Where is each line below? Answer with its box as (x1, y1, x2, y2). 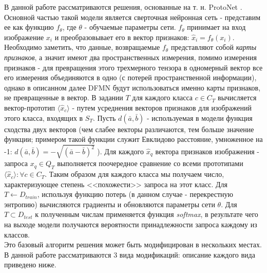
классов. (4, 229, 30, 240)
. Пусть (92, 112, 116, 123)
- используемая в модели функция (147, 112, 253, 123)
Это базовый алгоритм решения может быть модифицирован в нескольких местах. (4, 239, 262, 250)
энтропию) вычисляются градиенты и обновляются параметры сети (4, 198, 215, 209)
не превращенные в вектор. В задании (4, 92, 123, 103)
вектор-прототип (4, 102, 55, 113)
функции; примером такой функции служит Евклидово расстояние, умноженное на (4, 134, 263, 144)
